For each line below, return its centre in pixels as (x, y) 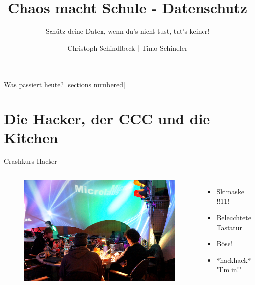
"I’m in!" (229, 270)
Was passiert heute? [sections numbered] (65, 85)
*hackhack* (234, 260)
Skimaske (230, 191)
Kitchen (31, 138)
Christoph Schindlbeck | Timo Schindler (127, 47)
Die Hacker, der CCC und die (107, 118)
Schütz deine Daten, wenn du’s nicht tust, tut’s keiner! (127, 31)
